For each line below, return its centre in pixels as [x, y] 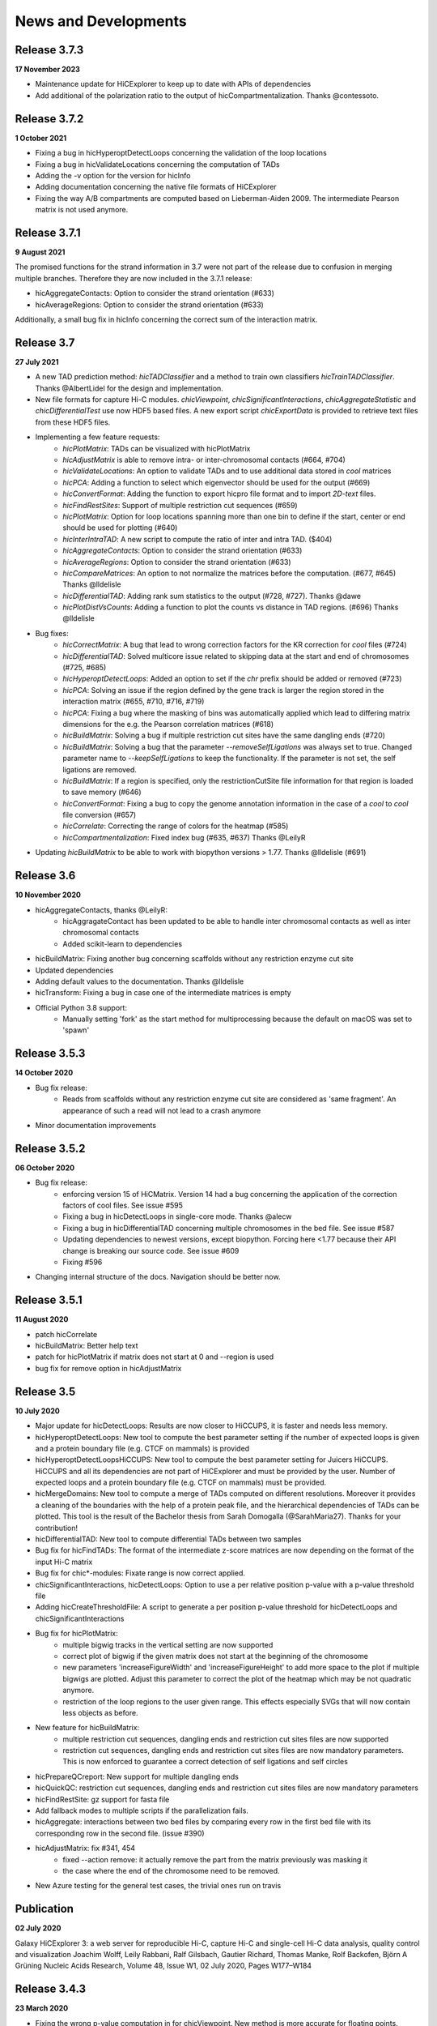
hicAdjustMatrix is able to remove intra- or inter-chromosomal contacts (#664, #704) [204, 459]
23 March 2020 [42, 2008]
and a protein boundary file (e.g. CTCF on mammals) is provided [142, 1448]
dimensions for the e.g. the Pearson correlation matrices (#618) [168, 724]
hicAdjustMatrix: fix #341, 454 [85, 1849]
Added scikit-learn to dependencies [122, 943]
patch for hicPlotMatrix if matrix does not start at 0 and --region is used [155, 1357]
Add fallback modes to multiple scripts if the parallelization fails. [142, 1810]
